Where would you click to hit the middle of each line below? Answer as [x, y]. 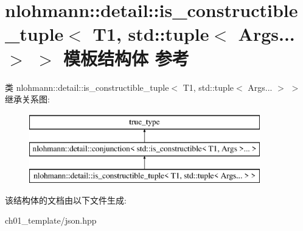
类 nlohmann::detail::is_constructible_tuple [87, 87]
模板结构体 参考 [126, 58]
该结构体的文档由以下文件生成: [66, 200]
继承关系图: [27, 99]
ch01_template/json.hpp [51, 220]
